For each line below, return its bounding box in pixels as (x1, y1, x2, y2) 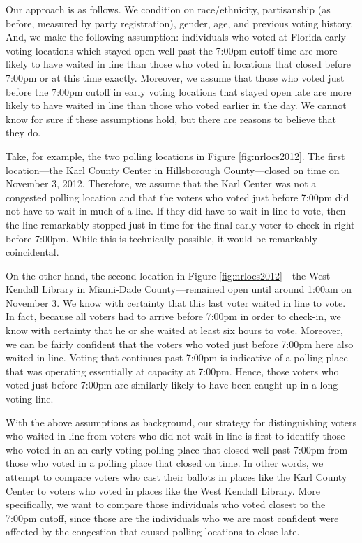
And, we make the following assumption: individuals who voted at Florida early (6, 29, 346, 44)
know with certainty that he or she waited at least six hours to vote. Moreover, (6, 323, 343, 338)
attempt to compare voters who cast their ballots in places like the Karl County (6, 470, 347, 484)
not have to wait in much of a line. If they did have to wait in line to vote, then (6, 203, 346, 218)
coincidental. (6, 245, 59, 259)
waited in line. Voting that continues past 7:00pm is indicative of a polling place (6, 350, 348, 365)
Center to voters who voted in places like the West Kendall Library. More (6, 483, 320, 498)
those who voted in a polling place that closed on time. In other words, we (6, 456, 324, 470)
